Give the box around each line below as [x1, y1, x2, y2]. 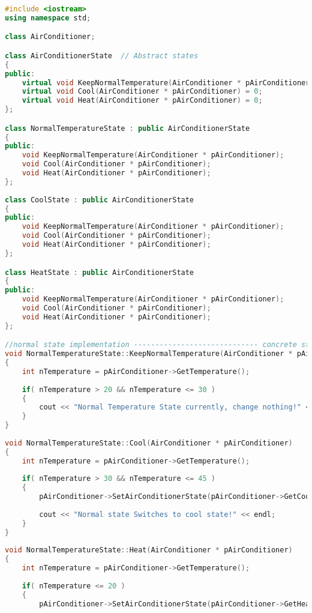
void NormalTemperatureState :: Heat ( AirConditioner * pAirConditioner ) [5, 546, 293, 555]
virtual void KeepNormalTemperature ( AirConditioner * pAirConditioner [22, 78, 310, 87]
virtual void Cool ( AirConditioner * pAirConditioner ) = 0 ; [22, 87, 263, 96]
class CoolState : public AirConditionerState [5, 195, 194, 204]
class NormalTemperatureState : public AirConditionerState [5, 124, 250, 133]
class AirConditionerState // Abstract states [5, 51, 199, 60]
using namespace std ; [5, 13, 91, 22]
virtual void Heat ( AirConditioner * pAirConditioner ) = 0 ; [22, 96, 263, 105]
